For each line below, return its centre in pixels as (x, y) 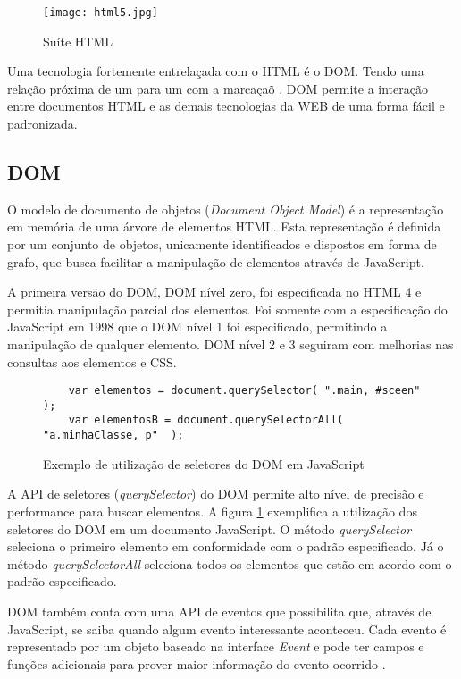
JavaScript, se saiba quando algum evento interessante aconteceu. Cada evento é (227, 629)
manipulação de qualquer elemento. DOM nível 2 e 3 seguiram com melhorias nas (230, 344)
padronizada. (42, 124)
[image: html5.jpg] (101, 13)
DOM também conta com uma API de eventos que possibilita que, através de (219, 611)
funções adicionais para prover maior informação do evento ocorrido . (197, 663)
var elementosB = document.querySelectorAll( (206, 420)
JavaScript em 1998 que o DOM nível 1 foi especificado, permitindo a (197, 327)
